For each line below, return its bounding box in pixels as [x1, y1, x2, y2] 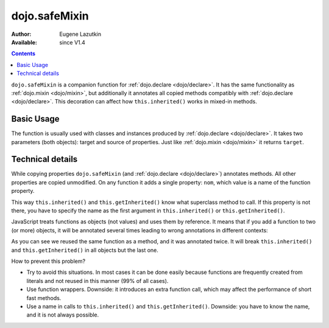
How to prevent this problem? [11, 257, 85, 265]
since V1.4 [59, 38, 85, 46]
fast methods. [26, 294, 62, 301]
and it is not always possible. [26, 311, 99, 319]
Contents [11, 50, 36, 57]
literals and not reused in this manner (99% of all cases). [26, 277, 169, 284]
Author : [11, 30, 32, 38]
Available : [11, 38, 38, 46]
